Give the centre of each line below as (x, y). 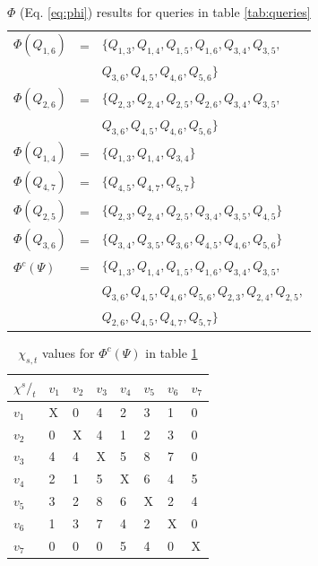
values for (69, 352)
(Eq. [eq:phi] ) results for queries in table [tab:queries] (165, 12)
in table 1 (172, 352)
